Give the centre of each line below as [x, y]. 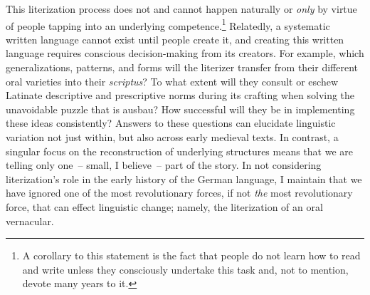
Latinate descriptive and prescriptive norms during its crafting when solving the [180, 95]
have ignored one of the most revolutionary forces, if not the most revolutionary [179, 193]
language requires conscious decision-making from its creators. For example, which [185, 53]
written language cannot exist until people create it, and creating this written [175, 39]
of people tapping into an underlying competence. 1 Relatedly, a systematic [168, 24]
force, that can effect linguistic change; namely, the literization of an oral [164, 206]
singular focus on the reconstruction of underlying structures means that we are [180, 151]
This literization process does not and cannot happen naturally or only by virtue [181, 9]
